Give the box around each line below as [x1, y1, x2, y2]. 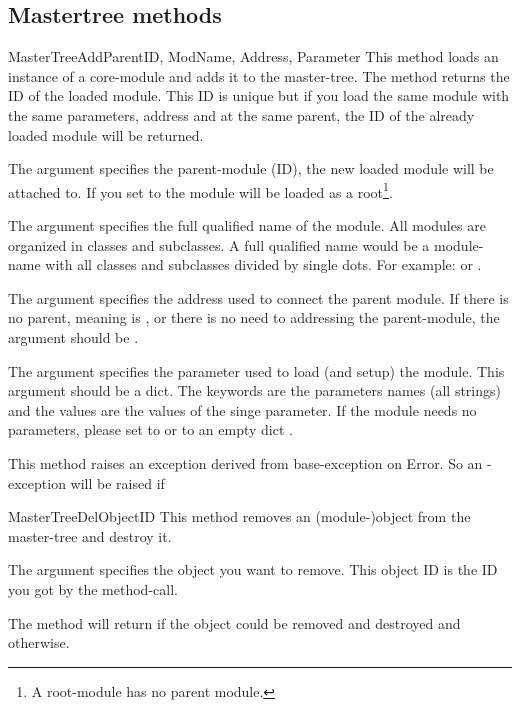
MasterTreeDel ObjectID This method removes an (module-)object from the [8, 506, 471, 527]
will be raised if [70, 472, 165, 493]
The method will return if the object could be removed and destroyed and [8, 612, 461, 633]
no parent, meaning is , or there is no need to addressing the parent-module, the [8, 307, 500, 328]
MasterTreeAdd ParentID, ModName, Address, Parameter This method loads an [8, 46, 499, 67]
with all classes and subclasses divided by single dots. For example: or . [45, 254, 482, 275]
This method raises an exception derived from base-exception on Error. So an [8, 452, 483, 473]
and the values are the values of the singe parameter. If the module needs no [8, 399, 477, 420]
